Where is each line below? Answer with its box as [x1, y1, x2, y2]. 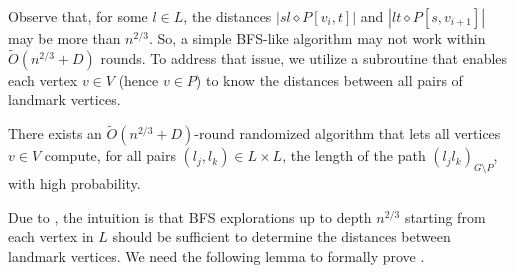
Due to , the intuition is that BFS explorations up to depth [8, 206, 372, 227]
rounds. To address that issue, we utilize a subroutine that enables [100, 47, 508, 68]
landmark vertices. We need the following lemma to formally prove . [8, 245, 425, 266]
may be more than [8, 28, 121, 48]
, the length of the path [282, 145, 426, 166]
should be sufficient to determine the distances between [112, 226, 451, 247]
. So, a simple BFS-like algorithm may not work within [149, 28, 486, 48]
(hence [118, 69, 159, 90]
